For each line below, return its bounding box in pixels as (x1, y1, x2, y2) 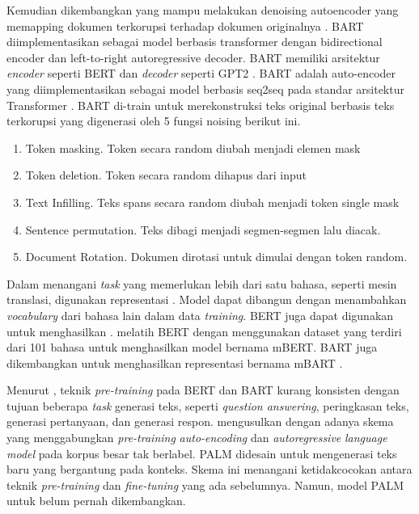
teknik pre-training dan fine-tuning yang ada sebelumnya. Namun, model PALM (6, 476, 404, 493)
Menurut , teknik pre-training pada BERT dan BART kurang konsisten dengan (6, 381, 400, 398)
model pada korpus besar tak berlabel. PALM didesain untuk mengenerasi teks (6, 444, 397, 461)
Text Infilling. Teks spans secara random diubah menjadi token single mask (25, 193, 400, 210)
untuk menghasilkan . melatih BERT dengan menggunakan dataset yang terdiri (6, 322, 402, 339)
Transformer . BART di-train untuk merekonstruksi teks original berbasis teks (6, 96, 395, 113)
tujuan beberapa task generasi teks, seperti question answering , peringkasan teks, (6, 397, 409, 414)
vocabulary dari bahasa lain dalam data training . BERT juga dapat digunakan (6, 306, 394, 323)
